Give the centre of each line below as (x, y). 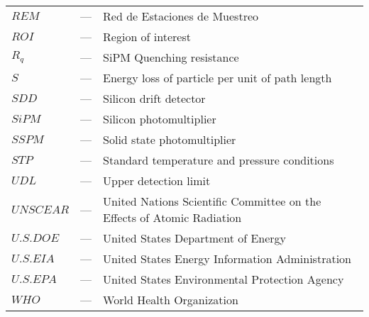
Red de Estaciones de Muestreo (181, 16)
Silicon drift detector (154, 98)
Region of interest (147, 37)
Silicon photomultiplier (160, 119)
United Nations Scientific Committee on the (212, 201)
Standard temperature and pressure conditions (219, 160)
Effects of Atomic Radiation (172, 217)
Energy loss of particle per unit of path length (217, 78)
